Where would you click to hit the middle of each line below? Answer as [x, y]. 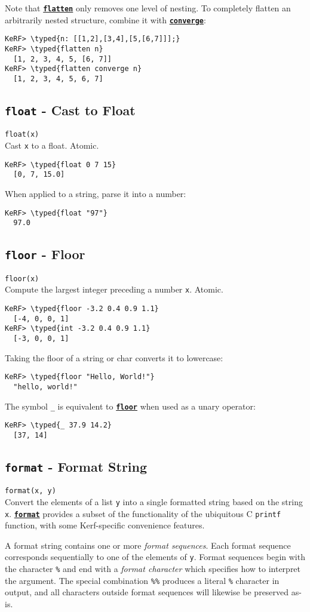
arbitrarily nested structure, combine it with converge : [105, 19]
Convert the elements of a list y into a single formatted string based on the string [154, 501]
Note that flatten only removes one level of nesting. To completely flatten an [148, 8]
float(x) [22, 135]
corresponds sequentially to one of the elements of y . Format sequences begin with [155, 557]
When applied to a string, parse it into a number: [96, 193]
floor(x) [22, 279]
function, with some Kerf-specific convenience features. [105, 525]
